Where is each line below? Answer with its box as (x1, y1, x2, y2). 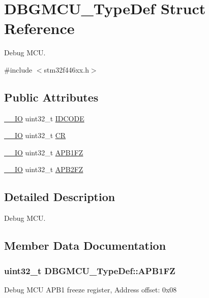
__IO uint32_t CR (4, 130, 66, 141)
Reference (4, 18, 75, 39)
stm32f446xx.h (44, 64, 89, 75)
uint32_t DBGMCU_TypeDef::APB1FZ (4, 264, 175, 277)
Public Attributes (4, 89, 99, 105)
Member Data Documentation (4, 238, 166, 253)
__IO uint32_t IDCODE (4, 113, 84, 123)
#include (4, 64, 33, 75)
